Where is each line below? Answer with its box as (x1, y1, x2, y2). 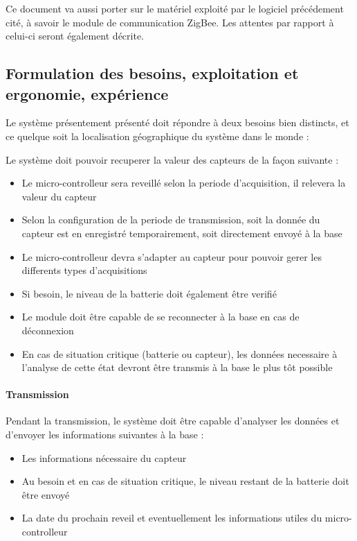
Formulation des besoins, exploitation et (6, 62, 299, 84)
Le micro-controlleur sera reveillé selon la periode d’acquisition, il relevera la (21, 175, 346, 190)
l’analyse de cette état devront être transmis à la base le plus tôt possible (21, 360, 333, 375)
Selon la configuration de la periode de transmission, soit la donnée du (21, 212, 320, 227)
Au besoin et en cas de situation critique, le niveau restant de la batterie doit (21, 474, 349, 488)
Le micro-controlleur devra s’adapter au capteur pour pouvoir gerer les (21, 249, 322, 264)
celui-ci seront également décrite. (6, 28, 145, 43)
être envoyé (21, 487, 70, 501)
